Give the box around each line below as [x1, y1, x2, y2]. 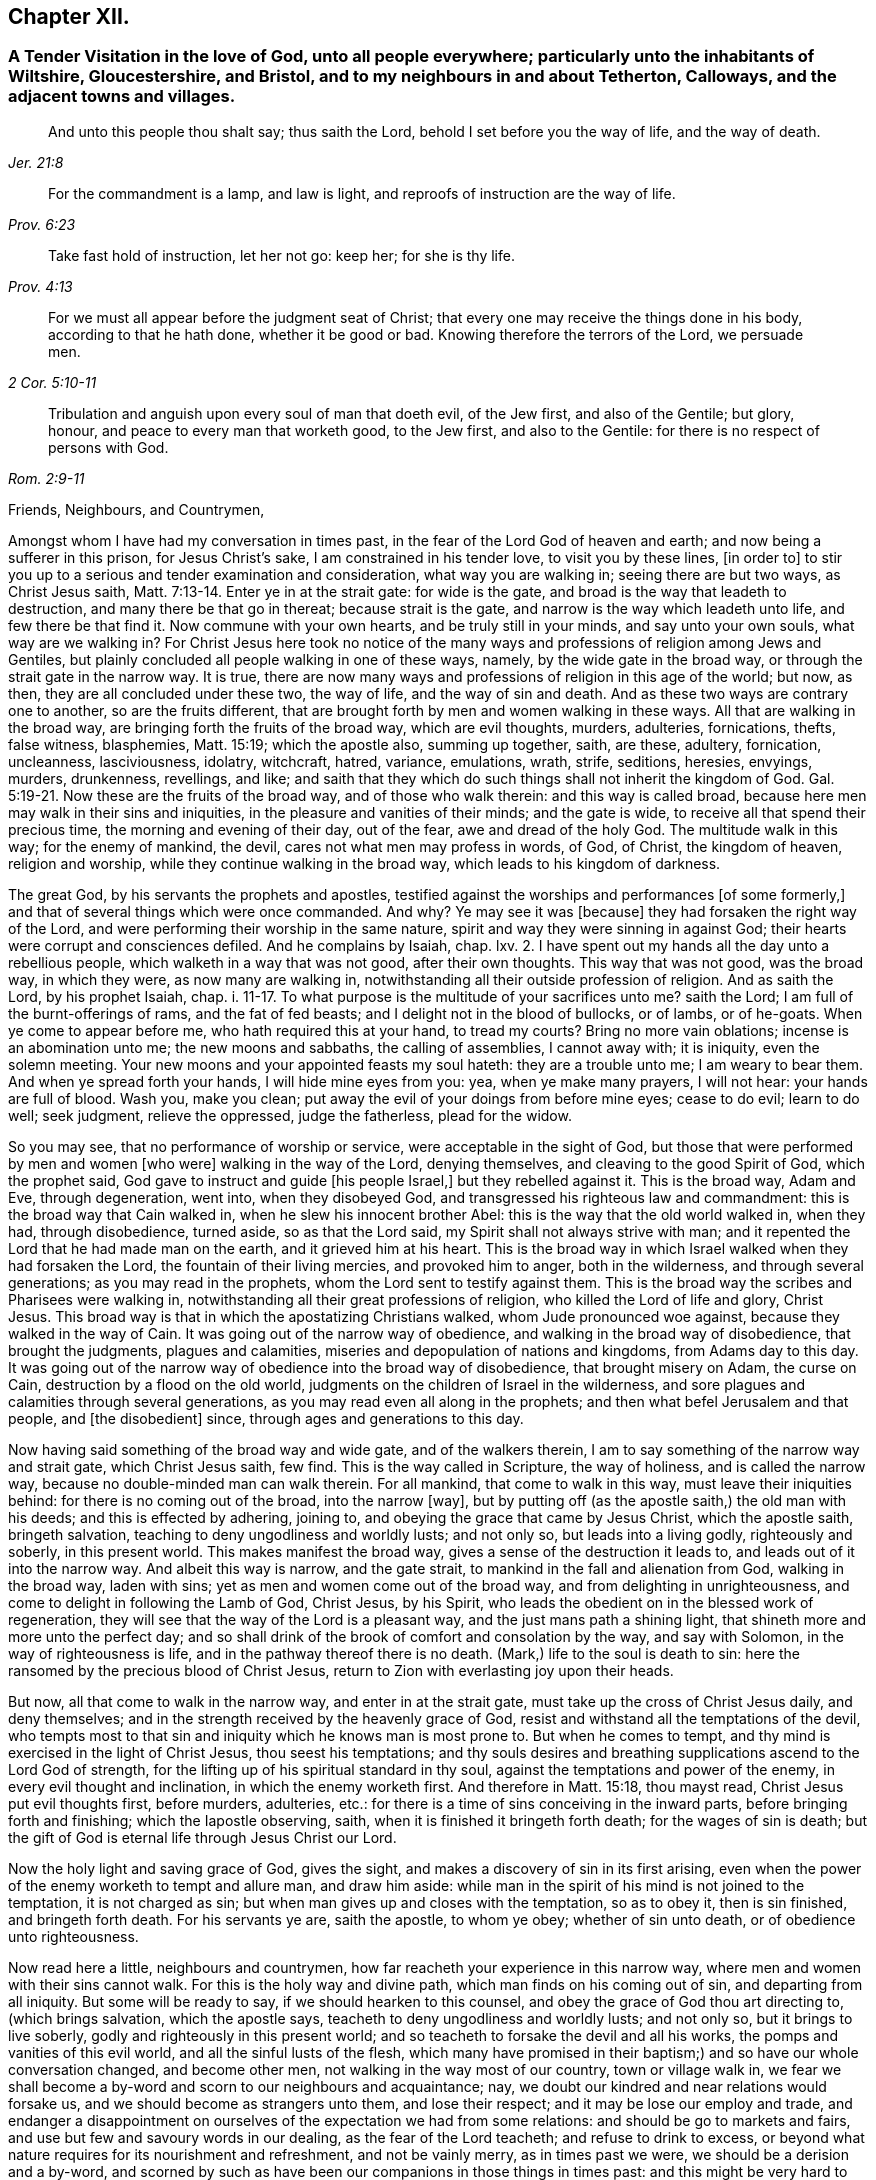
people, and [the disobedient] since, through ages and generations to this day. [8, 1409, 524, 1427]
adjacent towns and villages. [8, 86, 236, 107]
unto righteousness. [8, 1927, 139, 1945]
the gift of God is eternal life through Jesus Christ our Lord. [8, 1828, 397, 1846]
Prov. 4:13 [8, 277, 73, 295]
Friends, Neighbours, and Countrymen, [8, 500, 265, 518]
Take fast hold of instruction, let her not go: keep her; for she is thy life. [48, 246, 515, 264]
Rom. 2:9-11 [8, 469, 85, 487]
